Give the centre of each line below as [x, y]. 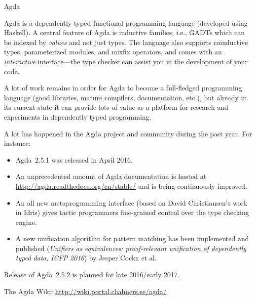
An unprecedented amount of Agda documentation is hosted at [111, 176]
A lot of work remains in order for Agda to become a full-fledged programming [123, 88]
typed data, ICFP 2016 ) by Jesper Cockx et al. [86, 258]
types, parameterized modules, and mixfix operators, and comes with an [113, 52]
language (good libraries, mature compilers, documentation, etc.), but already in [126, 97]
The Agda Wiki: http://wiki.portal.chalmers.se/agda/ [85, 291]
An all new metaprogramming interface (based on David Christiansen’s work [131, 202]
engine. [26, 222]
